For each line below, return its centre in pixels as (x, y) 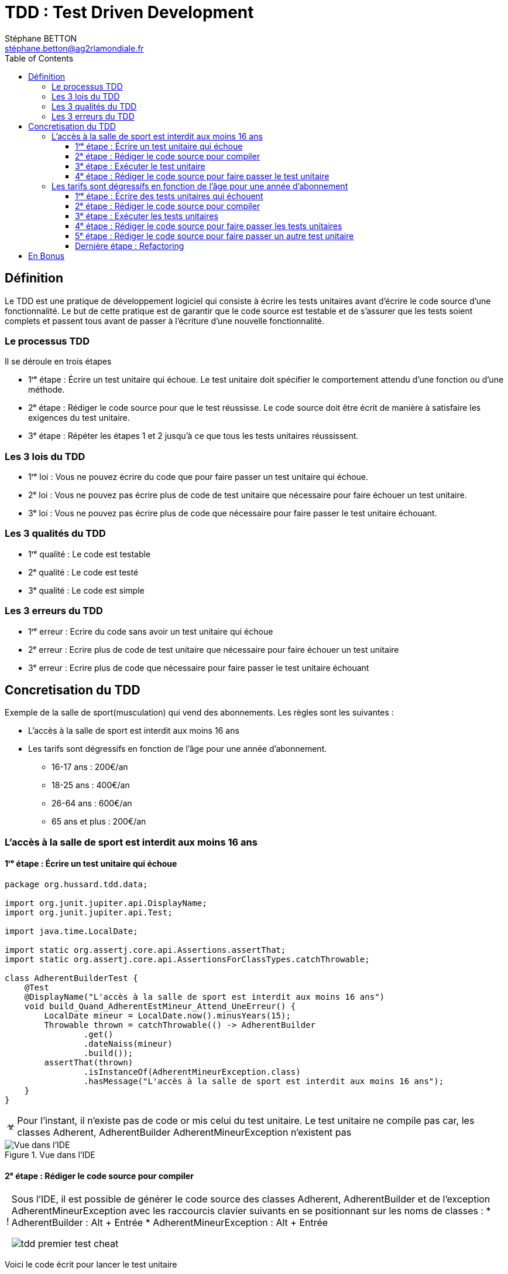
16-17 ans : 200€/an (90, 767)
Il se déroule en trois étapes (58, 362)
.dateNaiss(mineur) (128, 1044)
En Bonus (47, 256)
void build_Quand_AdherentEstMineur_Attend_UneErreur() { (160, 1006)
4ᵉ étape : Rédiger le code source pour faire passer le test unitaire (202, 176)
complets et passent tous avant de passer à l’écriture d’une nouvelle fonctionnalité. (164, 321)
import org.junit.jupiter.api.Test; (89, 913)
